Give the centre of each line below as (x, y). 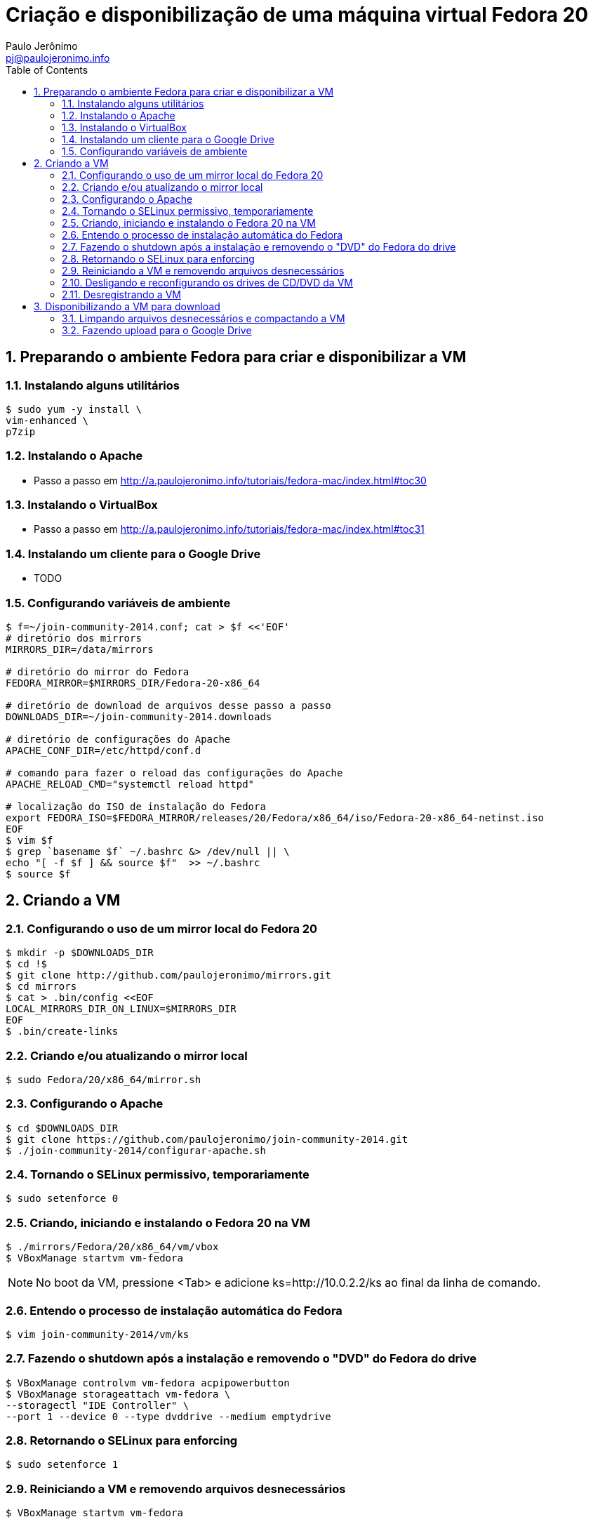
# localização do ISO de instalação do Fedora (136, 806)
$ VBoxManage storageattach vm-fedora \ (118, 1394)
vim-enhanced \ (47, 420)
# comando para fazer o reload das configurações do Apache (174, 773)
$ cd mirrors (41, 987)
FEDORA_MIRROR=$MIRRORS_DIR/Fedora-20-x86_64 (133, 683)
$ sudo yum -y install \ (74, 409)
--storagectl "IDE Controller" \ (98, 1405)
